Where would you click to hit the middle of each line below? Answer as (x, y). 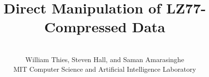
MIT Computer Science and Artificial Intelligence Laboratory (105, 69)
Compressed (86, 27)
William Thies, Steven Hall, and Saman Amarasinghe (105, 59)
